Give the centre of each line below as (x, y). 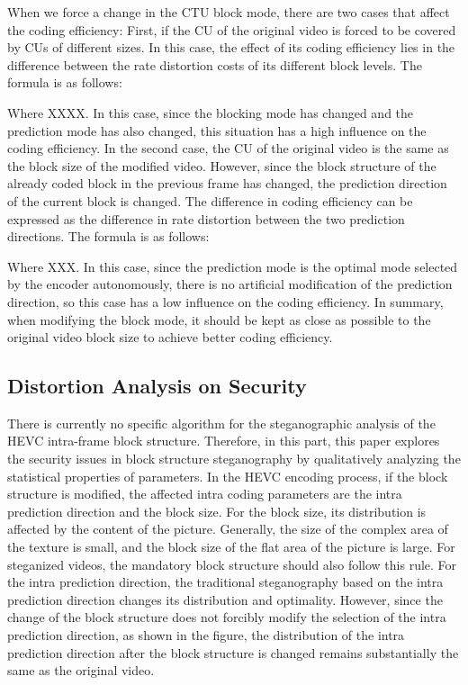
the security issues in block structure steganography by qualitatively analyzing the (234, 459)
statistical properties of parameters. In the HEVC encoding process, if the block (228, 476)
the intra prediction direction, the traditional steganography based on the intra (225, 582)
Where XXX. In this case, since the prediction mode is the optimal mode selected (233, 266)
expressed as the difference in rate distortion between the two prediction (206, 218)
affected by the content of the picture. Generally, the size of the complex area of (228, 529)
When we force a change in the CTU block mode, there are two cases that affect (229, 12)
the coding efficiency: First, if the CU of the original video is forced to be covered (232, 29)
